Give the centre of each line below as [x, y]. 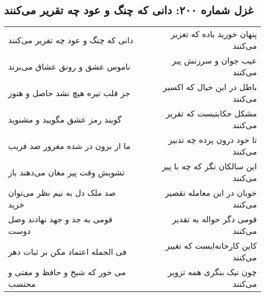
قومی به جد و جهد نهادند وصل [60, 219]
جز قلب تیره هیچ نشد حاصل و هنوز [69, 93]
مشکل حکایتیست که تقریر [211, 113]
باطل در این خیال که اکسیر [210, 87]
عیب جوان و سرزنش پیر [214, 61]
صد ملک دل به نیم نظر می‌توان [62, 193]
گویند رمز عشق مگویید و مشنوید [65, 119]
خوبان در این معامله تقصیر [211, 193]
